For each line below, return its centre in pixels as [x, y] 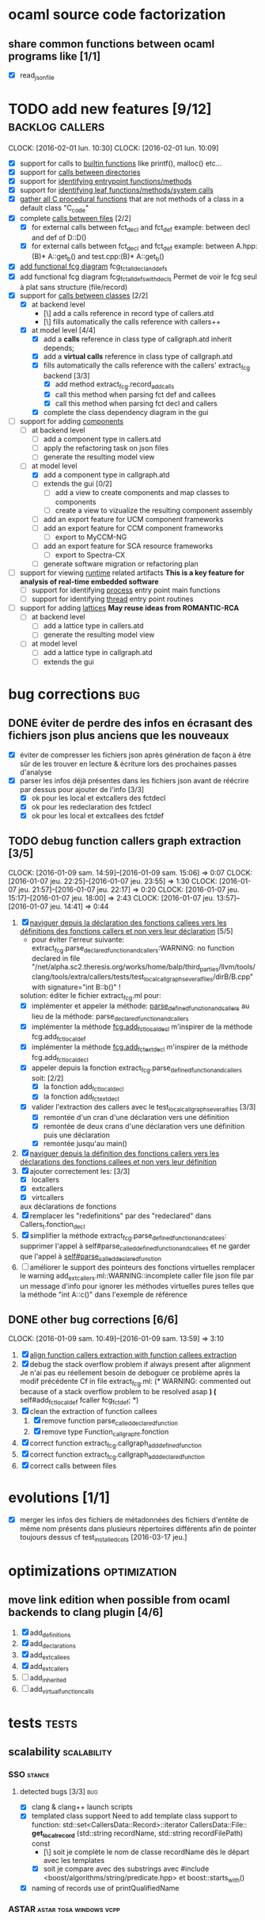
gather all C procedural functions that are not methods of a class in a [132, 199]
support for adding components [72, 421]
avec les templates [74, 1861]
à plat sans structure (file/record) [74, 287]
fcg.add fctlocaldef [59, 1038]
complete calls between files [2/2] [76, 218]
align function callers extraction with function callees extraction [133, 1355]
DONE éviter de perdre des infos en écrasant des [131, 724]
